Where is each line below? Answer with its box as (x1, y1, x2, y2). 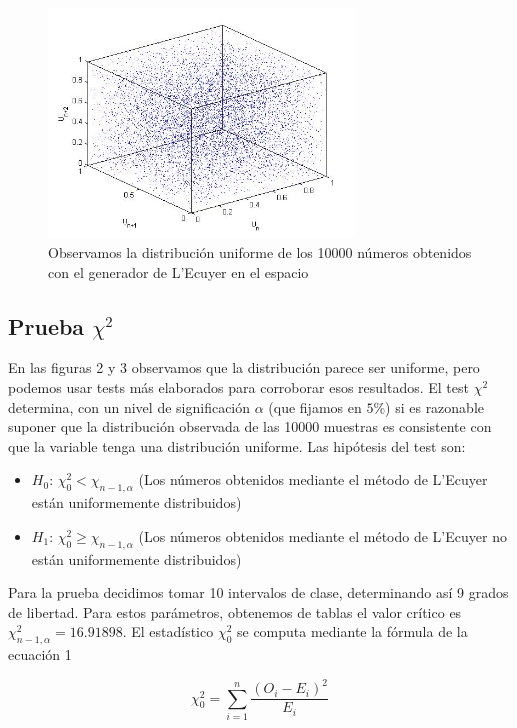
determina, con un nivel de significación (8, 396, 251, 417)
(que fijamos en (268, 396, 362, 417)
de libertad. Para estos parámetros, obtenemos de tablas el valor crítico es (8, 601, 462, 622)
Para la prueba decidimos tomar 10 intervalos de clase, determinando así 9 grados (8, 582, 509, 603)
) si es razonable (385, 396, 485, 417)
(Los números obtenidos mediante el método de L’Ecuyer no (138, 525, 507, 546)
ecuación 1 (8, 644, 72, 665)
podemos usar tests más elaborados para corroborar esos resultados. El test (8, 376, 469, 397)
